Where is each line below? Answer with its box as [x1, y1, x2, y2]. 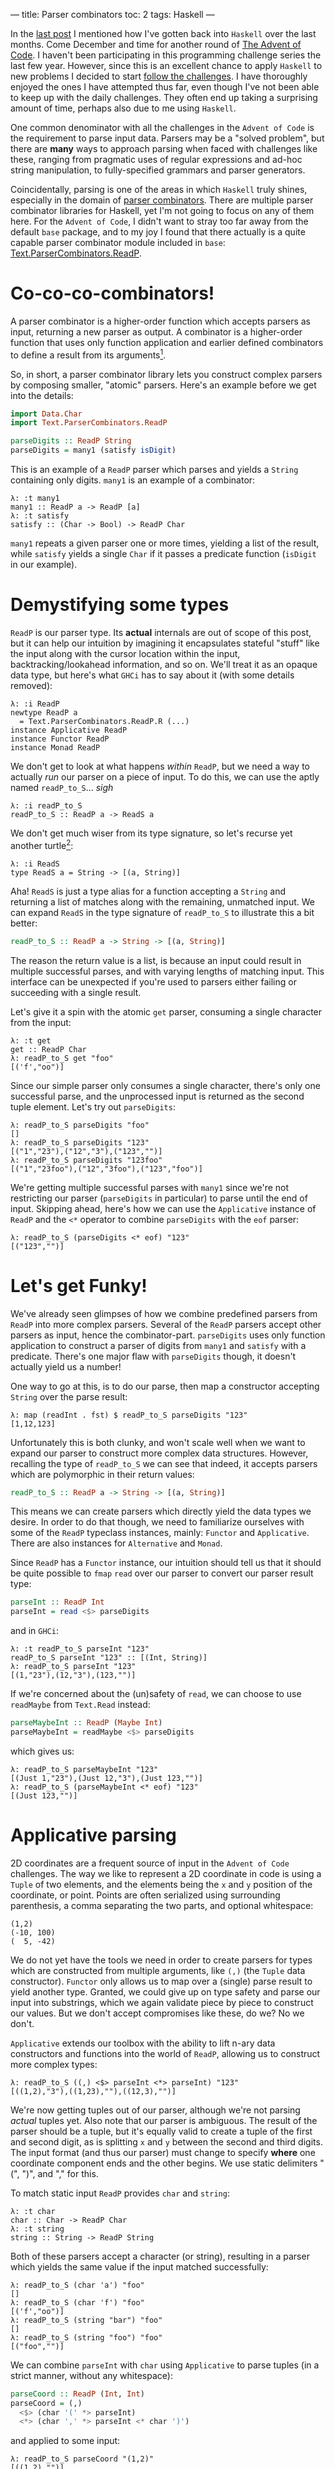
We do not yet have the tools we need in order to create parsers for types [10, 1954, 313, 1966]
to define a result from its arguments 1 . [10, 347, 167, 361]
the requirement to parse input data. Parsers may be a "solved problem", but [10, 132, 325, 144]
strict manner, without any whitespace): [10, 2369, 173, 2381]
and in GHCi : [10, 1625, 59, 1637]
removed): [10, 680, 53, 692]
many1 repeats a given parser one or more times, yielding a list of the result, [10, 537, 320, 549]
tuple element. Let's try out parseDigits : [10, 1100, 176, 1113]
